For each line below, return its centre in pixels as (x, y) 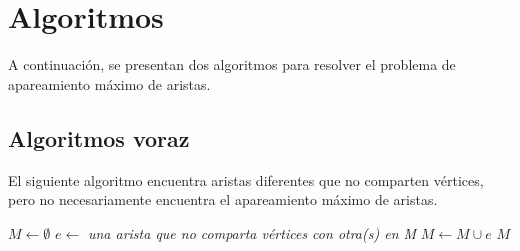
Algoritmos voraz (99, 137)
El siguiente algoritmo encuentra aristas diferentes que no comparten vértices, (246, 179)
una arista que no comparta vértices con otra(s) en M (252, 232)
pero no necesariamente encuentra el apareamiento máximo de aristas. (223, 199)
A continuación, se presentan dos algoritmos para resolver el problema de (232, 64)
